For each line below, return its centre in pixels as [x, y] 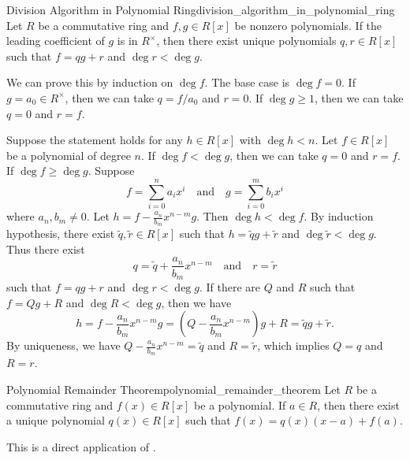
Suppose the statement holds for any [95, 140]
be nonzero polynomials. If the [308, 25]
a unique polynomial [56, 420]
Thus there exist [46, 249]
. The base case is [247, 82]
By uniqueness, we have [63, 345]
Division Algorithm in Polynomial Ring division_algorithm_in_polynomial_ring [201, 9]
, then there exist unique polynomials [246, 41]
